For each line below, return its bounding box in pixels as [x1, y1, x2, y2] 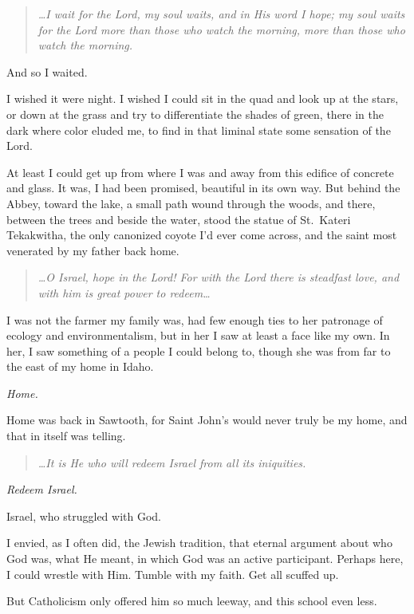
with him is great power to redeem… [37, 284, 211, 301]
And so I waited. [6, 63, 88, 80]
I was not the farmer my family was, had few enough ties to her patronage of [6, 311, 383, 328]
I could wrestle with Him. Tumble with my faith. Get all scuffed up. [6, 565, 339, 582]
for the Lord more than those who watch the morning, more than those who [37, 21, 405, 37]
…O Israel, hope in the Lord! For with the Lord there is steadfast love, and [37, 269, 400, 285]
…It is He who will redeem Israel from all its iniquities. [37, 454, 306, 470]
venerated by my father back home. [6, 242, 179, 258]
